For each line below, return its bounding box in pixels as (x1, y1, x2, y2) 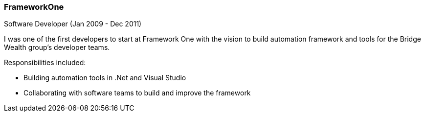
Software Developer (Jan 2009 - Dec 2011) (4, 20, 142, 28)
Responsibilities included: (4, 58, 86, 67)
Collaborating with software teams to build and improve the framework (23, 89, 251, 97)
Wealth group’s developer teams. (4, 43, 110, 52)
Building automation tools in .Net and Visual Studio (23, 73, 186, 82)
